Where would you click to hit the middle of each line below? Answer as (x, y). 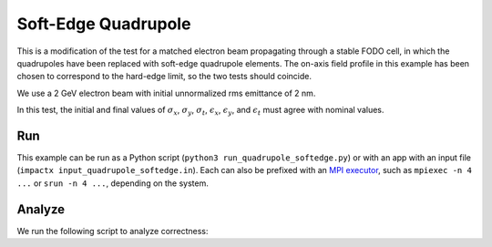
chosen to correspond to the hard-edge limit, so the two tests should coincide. (164, 77)
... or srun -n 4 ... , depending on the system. (113, 183)
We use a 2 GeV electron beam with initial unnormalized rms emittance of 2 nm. (166, 93)
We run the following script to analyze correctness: (113, 231)
